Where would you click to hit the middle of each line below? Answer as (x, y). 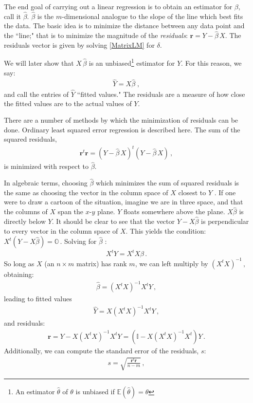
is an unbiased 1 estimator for (132, 62)
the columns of (26, 211)
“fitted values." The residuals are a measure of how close (161, 94)
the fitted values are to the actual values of (68, 103)
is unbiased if (95, 392)
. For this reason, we (211, 63)
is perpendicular (225, 221)
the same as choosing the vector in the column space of (86, 192)
